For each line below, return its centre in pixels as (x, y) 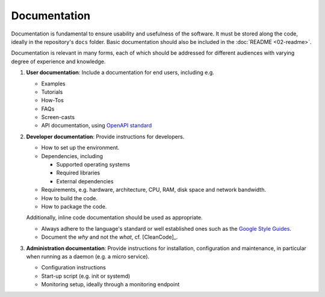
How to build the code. (69, 198)
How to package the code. (74, 206)
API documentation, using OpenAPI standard (97, 126)
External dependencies (85, 181)
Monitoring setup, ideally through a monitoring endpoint (110, 284)
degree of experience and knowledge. (58, 61)
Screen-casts (58, 117)
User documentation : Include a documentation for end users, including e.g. (120, 73)
